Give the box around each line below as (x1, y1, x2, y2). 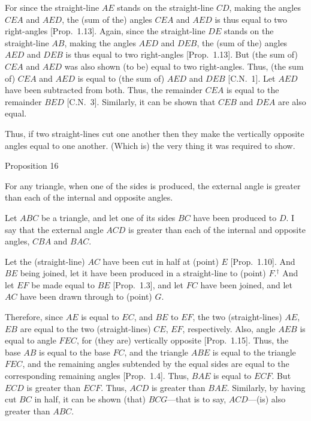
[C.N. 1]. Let (228, 71, 276, 84)
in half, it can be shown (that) (34, 393, 146, 405)
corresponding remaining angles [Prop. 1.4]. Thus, (5, 369, 189, 382)
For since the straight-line (5, 1, 99, 13)
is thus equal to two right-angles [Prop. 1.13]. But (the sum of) (65, 48, 298, 61)
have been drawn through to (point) (20, 290, 152, 303)
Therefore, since (5, 310, 63, 323)
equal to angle (5, 334, 56, 347)
